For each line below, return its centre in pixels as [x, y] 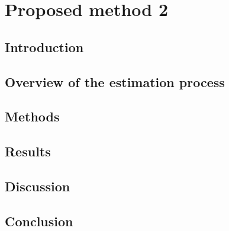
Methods [32, 116]
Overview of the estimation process [115, 81]
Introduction [44, 46]
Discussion [38, 186]
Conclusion [39, 221]
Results [28, 151]
